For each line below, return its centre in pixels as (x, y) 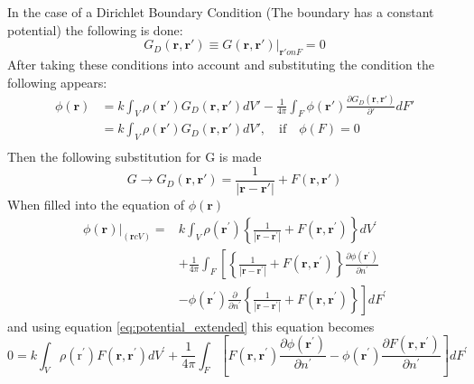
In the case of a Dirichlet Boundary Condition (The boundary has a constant (221, 12)
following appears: (57, 82)
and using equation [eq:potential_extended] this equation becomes (191, 326)
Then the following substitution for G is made (135, 157)
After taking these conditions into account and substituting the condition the (221, 64)
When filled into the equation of (96, 204)
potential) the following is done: (95, 29)
